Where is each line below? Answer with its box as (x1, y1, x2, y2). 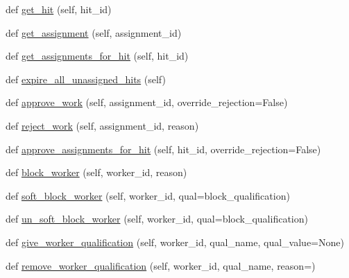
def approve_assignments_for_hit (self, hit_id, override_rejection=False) (6, 141, 321, 156)
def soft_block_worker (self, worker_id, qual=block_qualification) (6, 188, 290, 202)
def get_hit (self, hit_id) (6, 2, 112, 16)
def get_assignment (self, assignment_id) (6, 25, 182, 40)
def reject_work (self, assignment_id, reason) (6, 118, 199, 132)
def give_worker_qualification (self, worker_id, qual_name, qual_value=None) (6, 234, 344, 249)
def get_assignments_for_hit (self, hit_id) (6, 49, 189, 63)
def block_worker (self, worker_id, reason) (6, 165, 187, 180)
